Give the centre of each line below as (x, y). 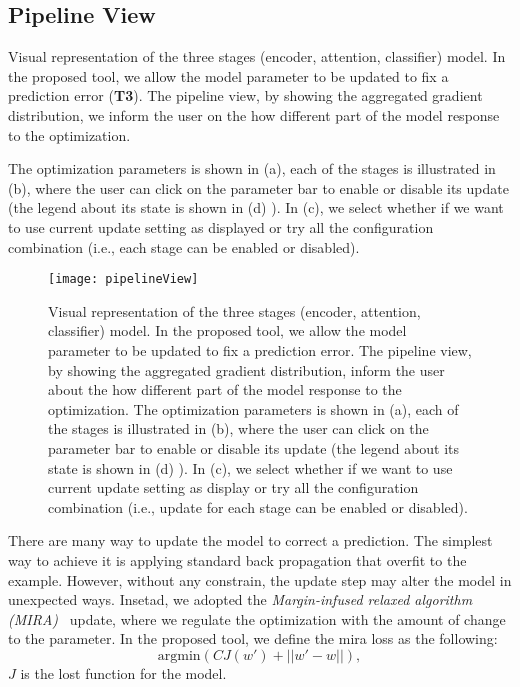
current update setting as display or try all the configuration (233, 487)
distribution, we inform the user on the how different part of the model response (254, 114)
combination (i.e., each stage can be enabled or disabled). (184, 246)
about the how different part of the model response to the (225, 389)
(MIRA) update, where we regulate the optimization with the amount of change (257, 618)
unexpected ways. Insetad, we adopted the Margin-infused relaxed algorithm (240, 599)
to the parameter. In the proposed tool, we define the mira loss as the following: (253, 638)
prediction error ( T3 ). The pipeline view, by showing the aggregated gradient (245, 95)
